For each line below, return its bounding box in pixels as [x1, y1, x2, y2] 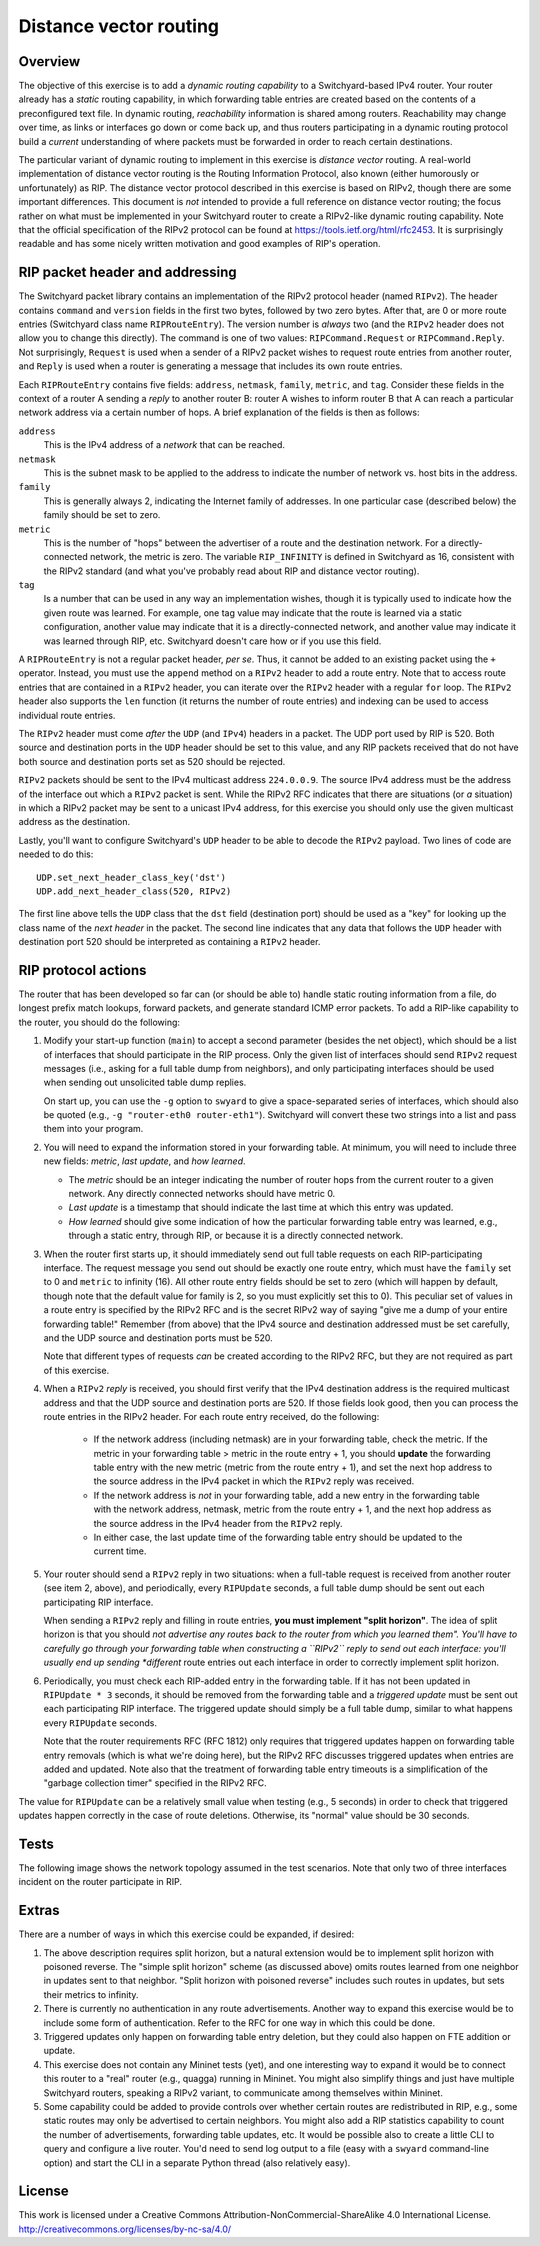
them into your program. [43, 1123, 144, 1135]
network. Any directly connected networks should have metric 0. [68, 1188, 336, 1200]
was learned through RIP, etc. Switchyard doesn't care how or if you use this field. [43, 635, 382, 647]
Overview [18, 53, 81, 70]
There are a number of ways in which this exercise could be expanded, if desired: [18, 1928, 355, 1940]
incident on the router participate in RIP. [18, 1876, 183, 1888]
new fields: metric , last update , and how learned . [43, 1155, 246, 1167]
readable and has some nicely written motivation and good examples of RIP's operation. [18, 238, 381, 250]
